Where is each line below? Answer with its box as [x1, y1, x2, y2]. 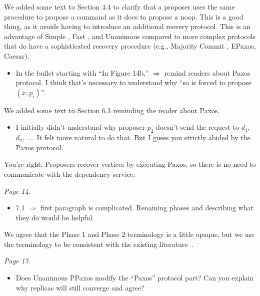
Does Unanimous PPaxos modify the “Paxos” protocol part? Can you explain [15, 272, 254, 283]
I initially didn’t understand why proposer [15, 122, 145, 132]
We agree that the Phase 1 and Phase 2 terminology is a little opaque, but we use [4, 229, 255, 239]
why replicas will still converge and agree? [15, 282, 144, 292]
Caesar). [4, 50, 29, 61]
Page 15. [4, 255, 31, 266]
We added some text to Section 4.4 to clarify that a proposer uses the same [4, 2, 235, 12]
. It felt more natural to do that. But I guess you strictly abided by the [32, 132, 250, 143]
